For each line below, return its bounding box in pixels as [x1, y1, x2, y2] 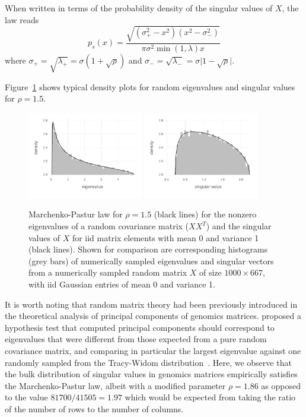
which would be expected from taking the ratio [125, 391, 296, 403]
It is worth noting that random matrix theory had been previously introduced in [5, 298, 298, 310]
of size [199, 266, 222, 279]
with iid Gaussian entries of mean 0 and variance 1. [28, 277, 216, 290]
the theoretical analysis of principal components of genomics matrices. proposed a [5, 309, 301, 322]
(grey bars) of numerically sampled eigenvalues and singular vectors [28, 254, 274, 267]
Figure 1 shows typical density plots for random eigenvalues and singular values [5, 80, 295, 93]
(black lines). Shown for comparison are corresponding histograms [28, 243, 268, 255]
